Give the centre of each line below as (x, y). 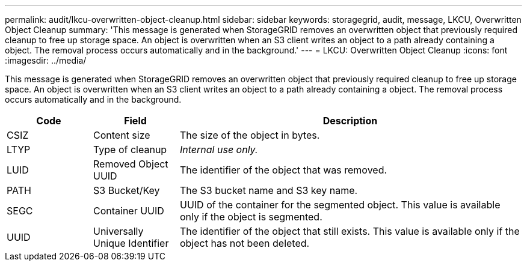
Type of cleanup (130, 150)
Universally (118, 231)
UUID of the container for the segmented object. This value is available (340, 205)
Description (350, 121)
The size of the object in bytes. (250, 135)
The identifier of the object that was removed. (283, 170)
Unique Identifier (131, 243)
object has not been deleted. (245, 243)
